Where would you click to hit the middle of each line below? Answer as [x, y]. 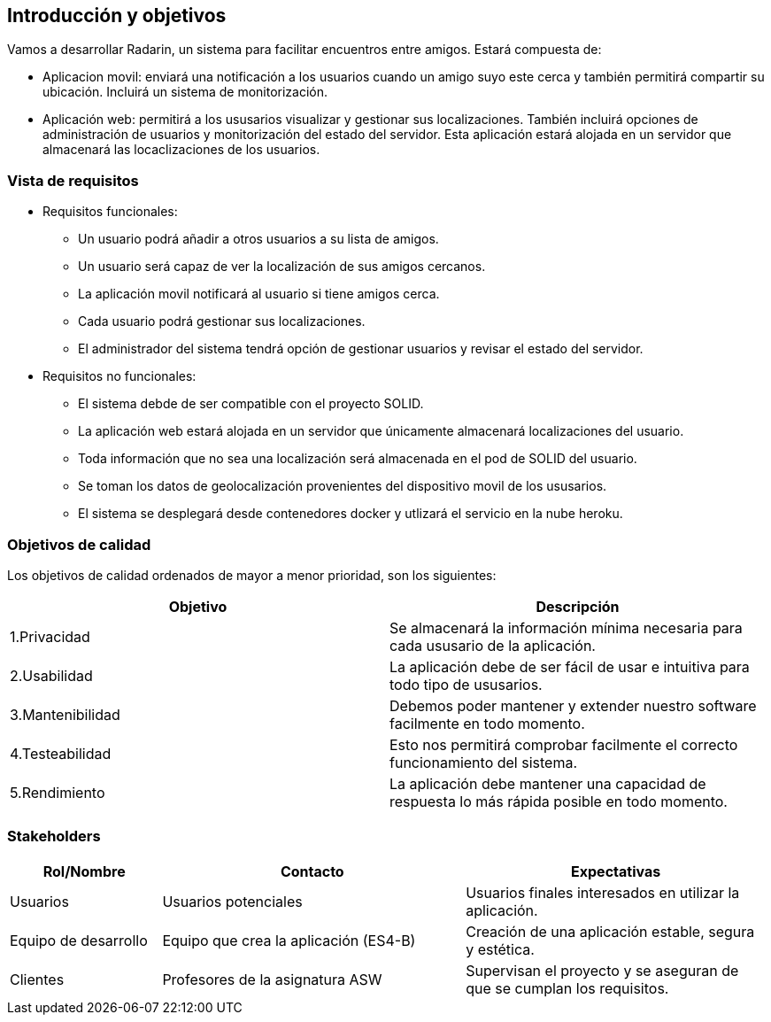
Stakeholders [54, 836]
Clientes [37, 979]
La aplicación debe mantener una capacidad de [548, 783]
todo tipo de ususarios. [466, 684]
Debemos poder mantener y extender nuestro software [573, 705]
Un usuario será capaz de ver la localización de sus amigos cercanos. [282, 267]
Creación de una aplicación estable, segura [610, 931]
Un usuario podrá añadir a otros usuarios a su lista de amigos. [258, 239]
